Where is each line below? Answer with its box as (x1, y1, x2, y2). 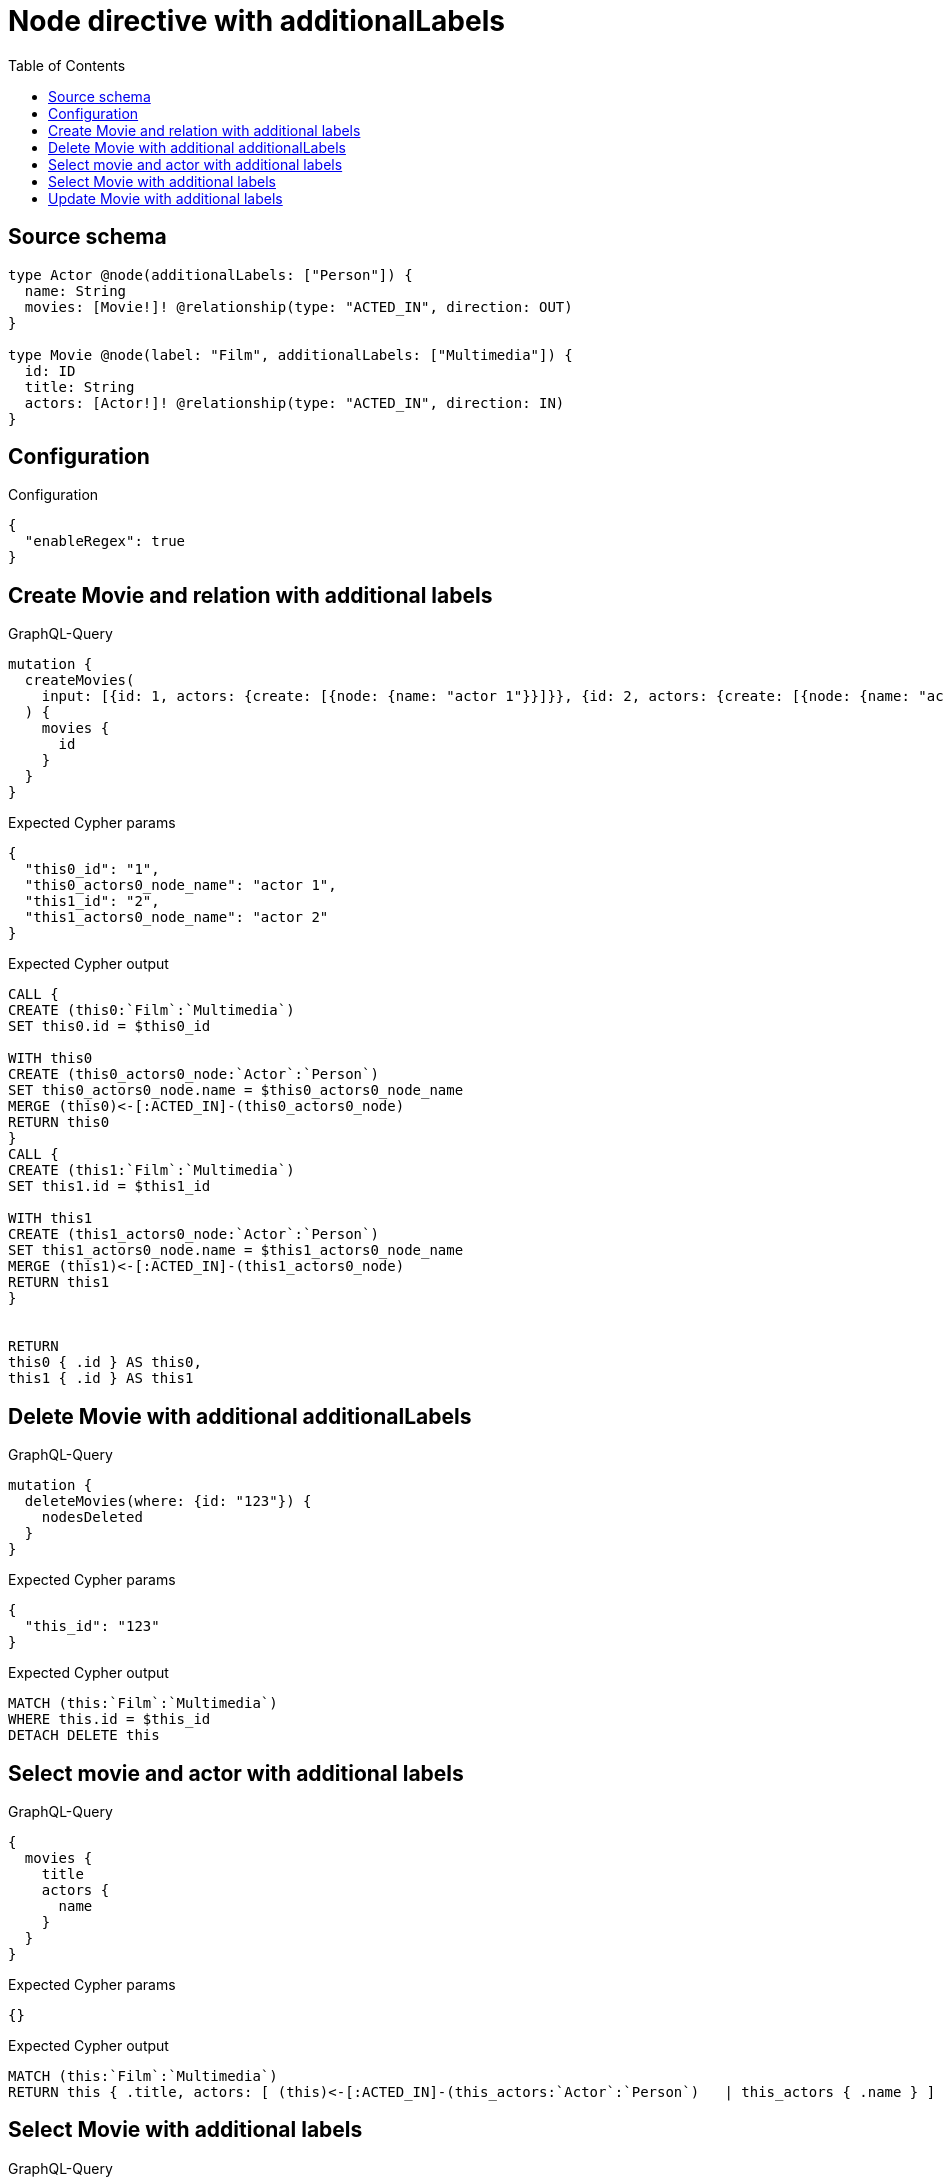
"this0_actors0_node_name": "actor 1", (24, 877, 337, 894)
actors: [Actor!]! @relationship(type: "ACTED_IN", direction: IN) (24, 394, 565, 411)
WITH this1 (8, 1210, 93, 1227)
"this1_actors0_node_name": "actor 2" (24, 909, 329, 926)
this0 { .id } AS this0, (8, 1354, 202, 1371)
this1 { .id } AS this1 (8, 1370, 194, 1387)
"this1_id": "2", (24, 893, 160, 910)
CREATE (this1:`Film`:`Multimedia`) (8, 1162, 295, 1179)
